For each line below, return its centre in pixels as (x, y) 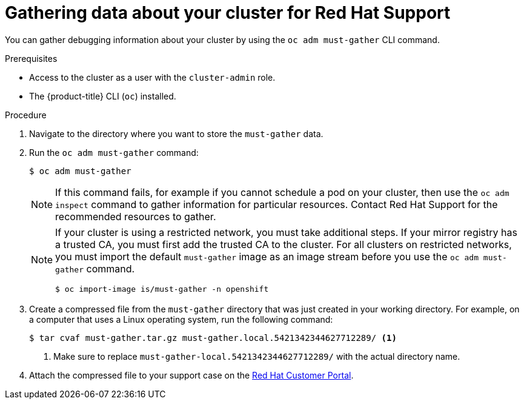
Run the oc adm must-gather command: (114, 152)
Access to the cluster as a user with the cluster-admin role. (152, 77)
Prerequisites (31, 58)
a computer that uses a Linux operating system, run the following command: (181, 319)
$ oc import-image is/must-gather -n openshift (162, 289)
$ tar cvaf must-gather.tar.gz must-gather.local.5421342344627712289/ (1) (213, 338)
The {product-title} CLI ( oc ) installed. (103, 96)
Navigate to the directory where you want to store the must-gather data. (176, 133)
